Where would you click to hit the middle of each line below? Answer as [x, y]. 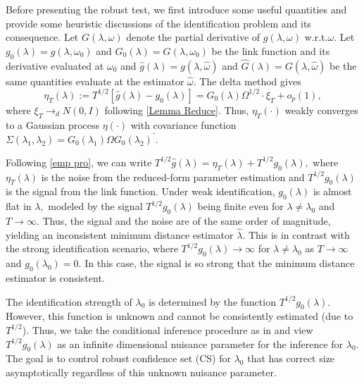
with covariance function [183, 124]
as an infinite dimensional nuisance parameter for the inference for [200, 343]
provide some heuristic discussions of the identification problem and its [158, 23]
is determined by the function [212, 301]
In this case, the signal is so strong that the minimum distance [220, 263]
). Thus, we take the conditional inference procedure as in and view [168, 329]
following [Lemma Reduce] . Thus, [177, 110]
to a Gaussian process [53, 124]
